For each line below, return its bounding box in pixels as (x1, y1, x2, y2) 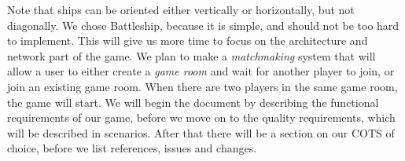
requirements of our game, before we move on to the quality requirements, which (7, 109, 396, 126)
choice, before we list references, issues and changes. (7, 140, 257, 156)
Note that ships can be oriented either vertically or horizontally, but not (7, 2, 355, 17)
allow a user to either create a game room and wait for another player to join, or (7, 63, 395, 79)
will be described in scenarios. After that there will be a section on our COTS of (7, 124, 395, 141)
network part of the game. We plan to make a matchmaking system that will (7, 47, 376, 64)
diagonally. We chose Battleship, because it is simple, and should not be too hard (7, 16, 399, 33)
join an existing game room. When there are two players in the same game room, (7, 78, 398, 94)
